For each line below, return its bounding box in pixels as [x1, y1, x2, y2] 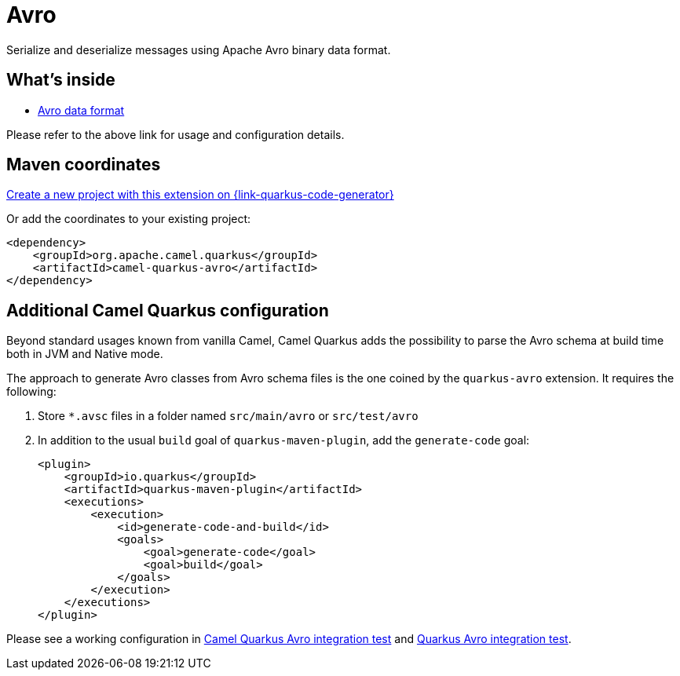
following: [6, 385, 57, 399]
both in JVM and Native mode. [6, 347, 163, 361]
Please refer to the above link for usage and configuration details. [6, 127, 345, 141]
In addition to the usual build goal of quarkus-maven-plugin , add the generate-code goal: [38, 433, 530, 448]
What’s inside [6, 70, 115, 90]
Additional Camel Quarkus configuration [6, 300, 329, 320]
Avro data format [38, 103, 125, 117]
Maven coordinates [6, 155, 161, 175]
